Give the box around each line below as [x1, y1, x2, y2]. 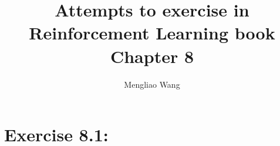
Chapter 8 [110, 44, 194, 68]
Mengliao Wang [124, 78, 180, 90]
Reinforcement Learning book [29, 21, 275, 45]
